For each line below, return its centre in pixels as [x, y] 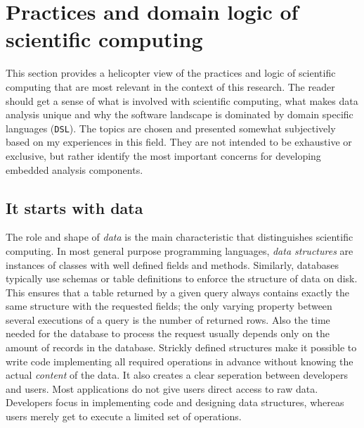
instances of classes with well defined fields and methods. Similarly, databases [172, 264]
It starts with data [74, 207]
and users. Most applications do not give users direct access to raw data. [162, 388]
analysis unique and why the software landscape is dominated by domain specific [180, 114]
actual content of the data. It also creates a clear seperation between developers [177, 375]
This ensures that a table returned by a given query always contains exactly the [177, 292]
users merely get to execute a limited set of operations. [124, 416]
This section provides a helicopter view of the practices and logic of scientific [171, 73]
